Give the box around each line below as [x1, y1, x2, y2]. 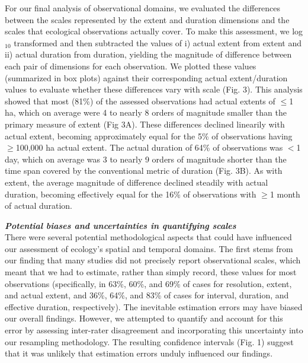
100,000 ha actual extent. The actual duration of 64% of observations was [15, 141, 283, 154]
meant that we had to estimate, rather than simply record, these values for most [5, 266, 297, 278]
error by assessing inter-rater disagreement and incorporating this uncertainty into [5, 324, 303, 336]
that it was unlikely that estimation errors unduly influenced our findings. [5, 347, 273, 359]
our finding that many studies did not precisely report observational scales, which [5, 254, 301, 266]
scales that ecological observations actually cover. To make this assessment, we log [5, 25, 303, 37]
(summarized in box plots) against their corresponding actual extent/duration [5, 71, 288, 84]
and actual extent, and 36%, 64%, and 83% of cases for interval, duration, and [5, 289, 289, 301]
